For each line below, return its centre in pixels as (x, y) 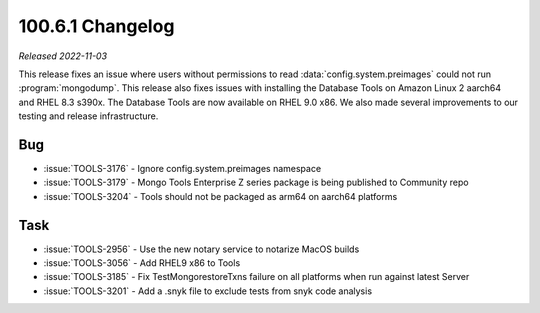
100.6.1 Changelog (96, 26)
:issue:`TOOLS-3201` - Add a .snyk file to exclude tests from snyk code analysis (208, 291)
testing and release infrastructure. (88, 116)
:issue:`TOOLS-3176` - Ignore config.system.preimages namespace (182, 169)
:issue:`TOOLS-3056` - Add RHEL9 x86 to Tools (142, 263)
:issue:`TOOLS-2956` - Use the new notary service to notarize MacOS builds (201, 249)
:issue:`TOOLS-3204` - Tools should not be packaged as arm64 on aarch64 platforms (220, 196)
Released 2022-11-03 (63, 56)
